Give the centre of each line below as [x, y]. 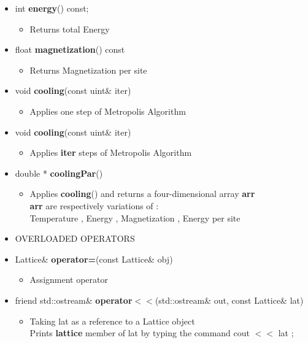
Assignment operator [69, 279]
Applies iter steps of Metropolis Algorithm [111, 152]
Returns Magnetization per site [88, 70]
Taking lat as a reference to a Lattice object [112, 321]
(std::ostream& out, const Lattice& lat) [229, 300]
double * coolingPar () [59, 173]
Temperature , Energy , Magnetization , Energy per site [135, 218]
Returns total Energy [70, 29]
